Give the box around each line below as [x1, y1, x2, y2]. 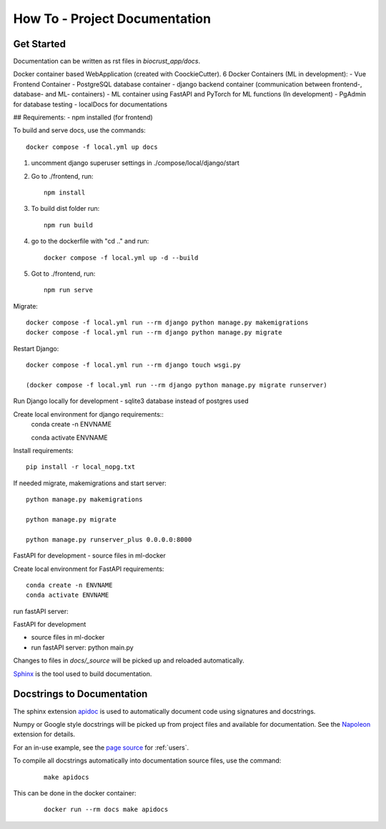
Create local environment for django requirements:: [13, 409, 164, 418]
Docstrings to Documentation [13, 688, 148, 700]
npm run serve [44, 286, 93, 294]
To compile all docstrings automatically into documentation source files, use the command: [13, 756, 282, 765]
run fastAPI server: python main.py [31, 643, 134, 652]
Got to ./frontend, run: [31, 269, 96, 278]
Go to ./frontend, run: [31, 172, 94, 180]
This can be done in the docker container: [13, 788, 137, 797]
